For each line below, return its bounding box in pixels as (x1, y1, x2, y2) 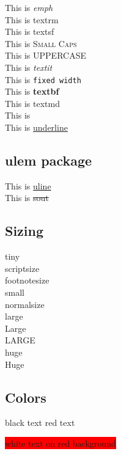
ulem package (5, 150, 92, 169)
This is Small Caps (5, 37, 77, 49)
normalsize (5, 298, 45, 310)
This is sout (5, 191, 49, 204)
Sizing (5, 221, 44, 240)
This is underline (5, 121, 68, 133)
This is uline (5, 179, 51, 192)
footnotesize (5, 274, 50, 287)
